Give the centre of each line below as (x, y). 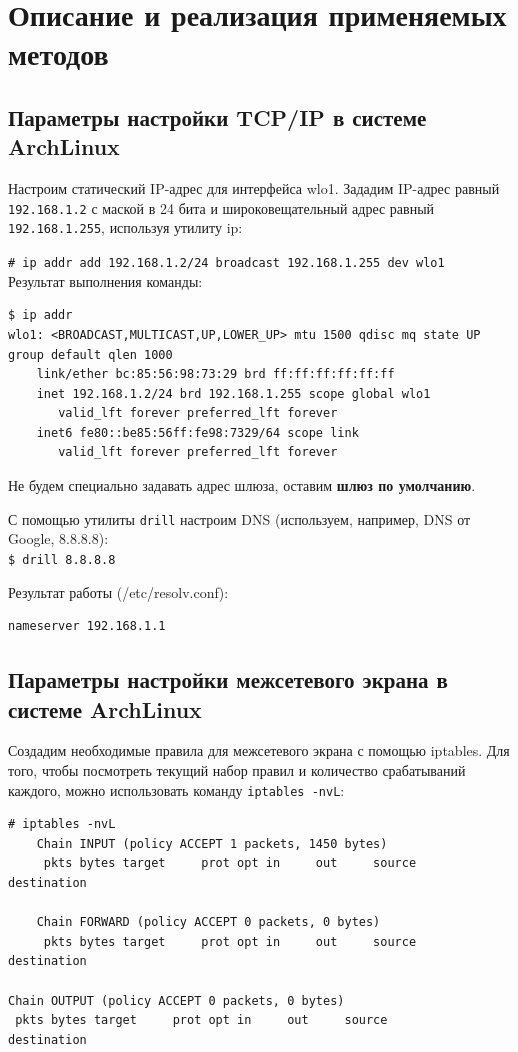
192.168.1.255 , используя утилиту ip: (125, 227)
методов (58, 53)
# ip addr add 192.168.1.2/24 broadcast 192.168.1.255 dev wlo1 (226, 263)
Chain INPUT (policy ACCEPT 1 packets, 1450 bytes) (212, 843)
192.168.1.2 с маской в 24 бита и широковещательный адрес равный (221, 207)
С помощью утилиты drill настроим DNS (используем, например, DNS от (239, 518)
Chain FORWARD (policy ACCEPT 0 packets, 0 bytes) (208, 922)
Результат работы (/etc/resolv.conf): (118, 591)
